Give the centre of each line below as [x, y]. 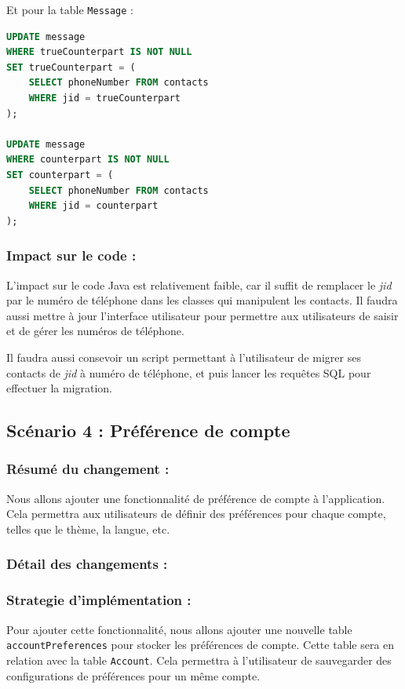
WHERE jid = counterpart [93, 206]
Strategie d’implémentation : [99, 600]
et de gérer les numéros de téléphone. [95, 331]
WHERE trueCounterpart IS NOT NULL [99, 52]
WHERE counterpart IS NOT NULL [88, 160]
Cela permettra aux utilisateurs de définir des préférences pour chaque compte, [196, 514]
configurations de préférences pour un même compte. [133, 675]
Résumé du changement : [88, 469]
